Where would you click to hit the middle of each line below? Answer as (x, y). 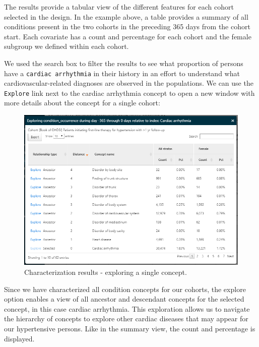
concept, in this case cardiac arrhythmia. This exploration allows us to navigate (127, 308)
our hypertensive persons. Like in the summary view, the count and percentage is (130, 328)
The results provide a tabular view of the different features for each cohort (119, 7)
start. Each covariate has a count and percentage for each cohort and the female (128, 36)
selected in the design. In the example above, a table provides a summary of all (126, 16)
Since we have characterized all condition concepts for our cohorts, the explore (125, 289)
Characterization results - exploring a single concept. (106, 272)
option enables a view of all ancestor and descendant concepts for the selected (124, 299)
